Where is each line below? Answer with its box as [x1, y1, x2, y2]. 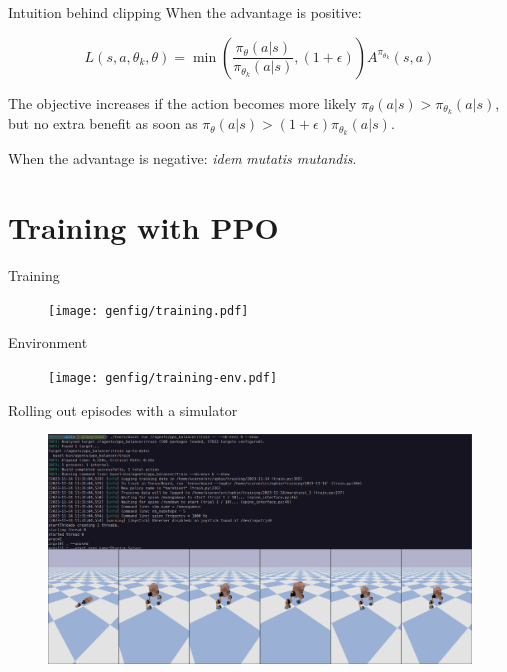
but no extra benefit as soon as [8, 113, 198, 134]
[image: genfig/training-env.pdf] [48, 370, 278, 385]
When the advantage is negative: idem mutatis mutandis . [8, 148, 357, 169]
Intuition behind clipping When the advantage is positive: [8, 2, 362, 22]
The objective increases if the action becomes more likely [8, 92, 357, 113]
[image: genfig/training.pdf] [48, 303, 249, 318]
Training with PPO [8, 207, 279, 248]
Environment [8, 332, 88, 353]
